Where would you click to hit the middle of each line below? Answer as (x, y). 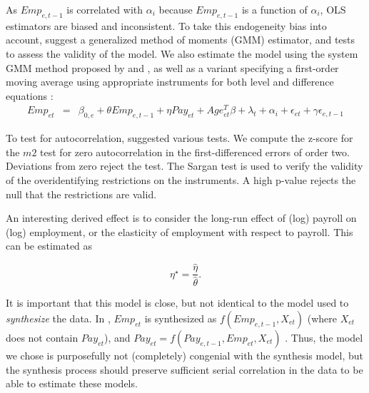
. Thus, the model (324, 337)
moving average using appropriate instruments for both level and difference (170, 82)
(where (322, 318)
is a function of (274, 9)
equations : (30, 95)
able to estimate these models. (72, 383)
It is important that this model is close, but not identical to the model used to (177, 303)
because (176, 9)
